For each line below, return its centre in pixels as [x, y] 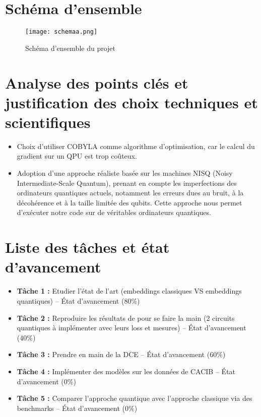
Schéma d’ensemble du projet [71, 48]
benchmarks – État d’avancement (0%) [77, 408]
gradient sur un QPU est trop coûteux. [77, 156]
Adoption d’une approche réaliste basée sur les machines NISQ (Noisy [125, 173]
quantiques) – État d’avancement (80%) [78, 300]
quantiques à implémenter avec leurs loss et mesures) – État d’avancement [132, 328]
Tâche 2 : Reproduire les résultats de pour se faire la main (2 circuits [126, 318]
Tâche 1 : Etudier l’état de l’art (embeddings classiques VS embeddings [129, 291]
